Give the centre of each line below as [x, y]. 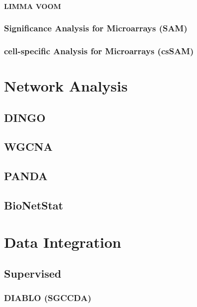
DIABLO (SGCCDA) [48, 298]
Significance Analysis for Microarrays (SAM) [96, 28]
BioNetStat [34, 205]
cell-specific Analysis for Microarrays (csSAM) [99, 51]
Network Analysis [66, 86]
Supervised [33, 273]
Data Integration [63, 242]
